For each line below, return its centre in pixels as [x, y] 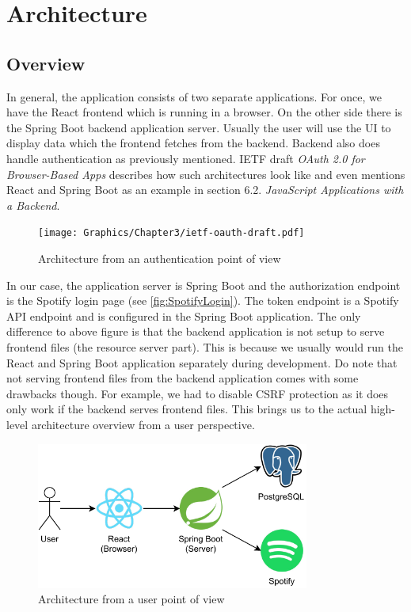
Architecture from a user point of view [131, 599]
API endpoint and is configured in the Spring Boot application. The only [184, 316]
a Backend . [33, 205]
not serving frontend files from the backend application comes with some [183, 378]
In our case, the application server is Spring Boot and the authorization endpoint [204, 285]
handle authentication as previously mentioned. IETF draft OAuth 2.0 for [186, 158]
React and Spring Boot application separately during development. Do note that [202, 362]
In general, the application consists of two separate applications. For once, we [194, 96]
